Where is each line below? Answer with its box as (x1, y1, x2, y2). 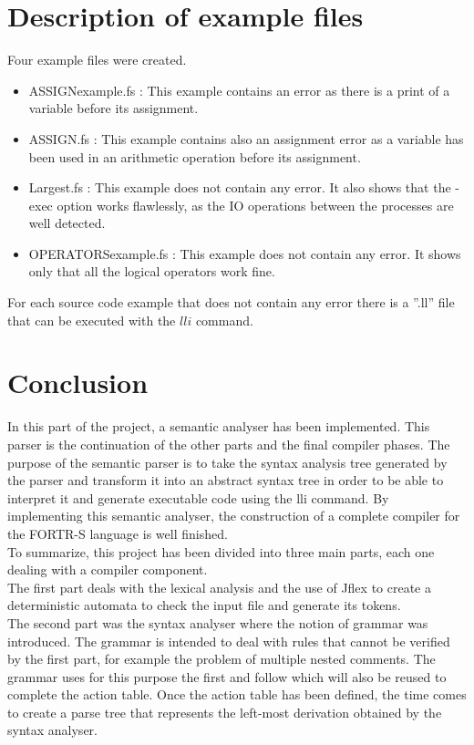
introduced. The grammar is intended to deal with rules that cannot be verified (7, 631, 450, 650)
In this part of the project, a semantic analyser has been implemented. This (7, 417, 430, 436)
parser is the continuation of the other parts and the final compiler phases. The (7, 434, 450, 453)
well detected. (28, 213, 106, 233)
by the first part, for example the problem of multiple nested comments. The (7, 649, 436, 668)
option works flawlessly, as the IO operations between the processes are (57, 195, 454, 214)
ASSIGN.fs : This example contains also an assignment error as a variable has (28, 129, 464, 148)
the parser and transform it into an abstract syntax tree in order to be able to (7, 471, 444, 490)
